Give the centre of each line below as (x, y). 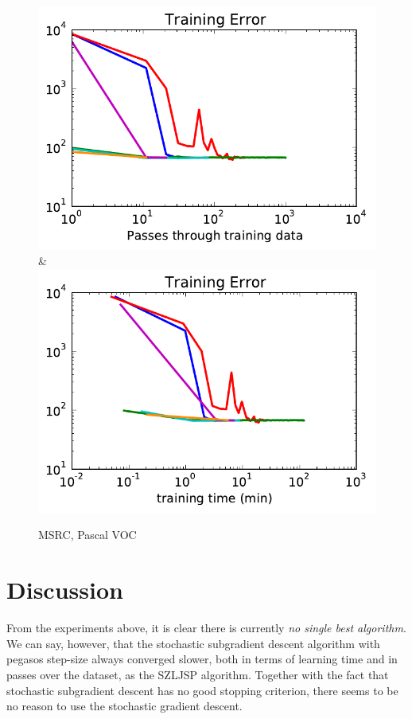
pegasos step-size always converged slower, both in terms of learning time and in (202, 659)
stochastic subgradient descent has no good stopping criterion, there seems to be (202, 690)
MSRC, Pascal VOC (87, 535)
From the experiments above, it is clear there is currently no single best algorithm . (206, 628)
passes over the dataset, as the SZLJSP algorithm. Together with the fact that (198, 674)
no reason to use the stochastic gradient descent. (124, 706)
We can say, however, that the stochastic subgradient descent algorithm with (193, 643)
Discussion (65, 590)
